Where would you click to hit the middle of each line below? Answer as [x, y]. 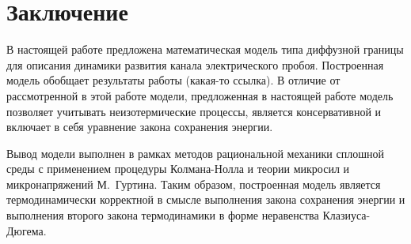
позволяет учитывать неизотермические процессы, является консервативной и [194, 111]
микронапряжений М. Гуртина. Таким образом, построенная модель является [194, 184]
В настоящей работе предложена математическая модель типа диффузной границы [205, 49]
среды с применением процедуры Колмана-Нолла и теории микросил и [178, 169]
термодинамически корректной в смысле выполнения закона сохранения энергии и [206, 199]
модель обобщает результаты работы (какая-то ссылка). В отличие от [173, 80]
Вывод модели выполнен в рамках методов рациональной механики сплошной [195, 153]
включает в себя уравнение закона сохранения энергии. [140, 127]
